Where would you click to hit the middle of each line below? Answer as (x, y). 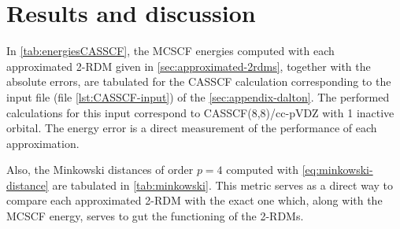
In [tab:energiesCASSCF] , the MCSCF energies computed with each (170, 51)
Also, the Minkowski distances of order (100, 170)
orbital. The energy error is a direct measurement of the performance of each (192, 128)
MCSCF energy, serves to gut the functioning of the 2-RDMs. (155, 216)
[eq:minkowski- (337, 170)
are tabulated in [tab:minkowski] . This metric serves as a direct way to (222, 185)
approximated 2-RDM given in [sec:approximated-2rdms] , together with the (189, 66)
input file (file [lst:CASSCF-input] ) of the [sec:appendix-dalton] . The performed (198, 96)
